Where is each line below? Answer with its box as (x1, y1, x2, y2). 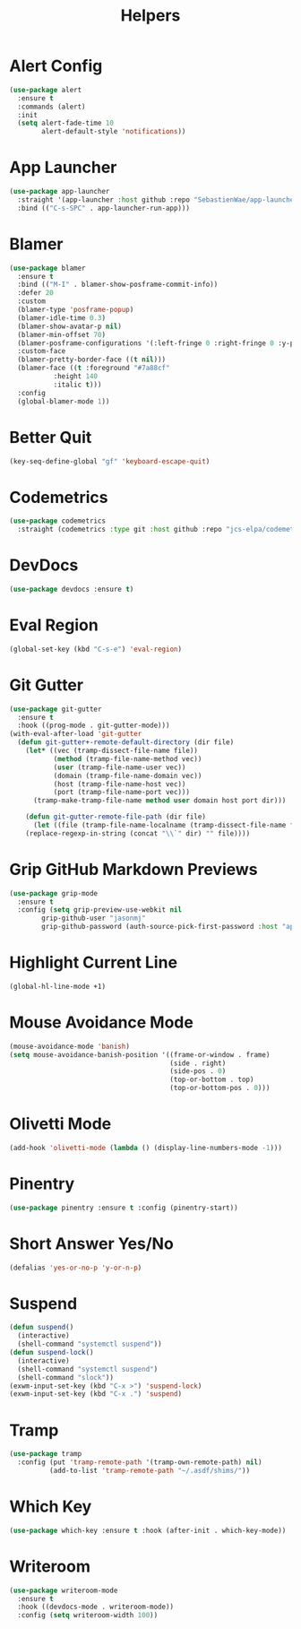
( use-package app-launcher (9, 187, 110, 196)
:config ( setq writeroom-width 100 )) (17, 1611, 159, 1620)
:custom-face (17, 347, 66, 356)
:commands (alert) (17, 102, 87, 111)
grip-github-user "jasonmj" (41, 914, 146, 923)
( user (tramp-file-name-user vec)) (53, 763, 186, 772)
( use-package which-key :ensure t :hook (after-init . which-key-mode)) (9, 1526, 287, 1535)
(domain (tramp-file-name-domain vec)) (53, 771, 202, 780)
